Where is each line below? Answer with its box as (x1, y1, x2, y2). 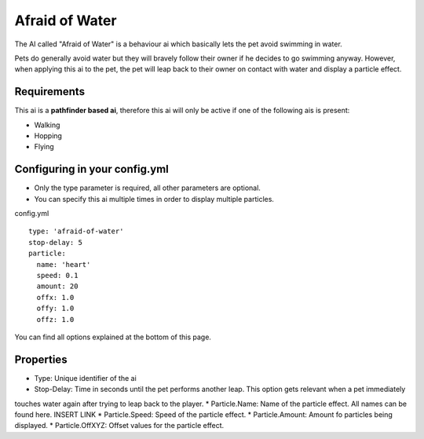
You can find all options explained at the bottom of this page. (14, 332, 212, 342)
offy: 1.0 (36, 304, 75, 313)
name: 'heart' (36, 260, 91, 269)
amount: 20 (36, 282, 79, 291)
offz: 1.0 (36, 315, 75, 324)
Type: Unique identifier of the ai (34, 373, 137, 382)
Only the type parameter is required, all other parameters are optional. (34, 183, 261, 192)
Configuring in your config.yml (14, 163, 169, 176)
